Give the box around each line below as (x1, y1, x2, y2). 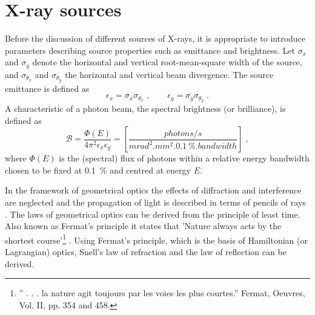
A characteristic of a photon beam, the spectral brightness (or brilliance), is (5, 102, 286, 115)
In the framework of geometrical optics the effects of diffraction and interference (5, 184, 302, 196)
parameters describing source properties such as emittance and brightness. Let (5, 44, 295, 56)
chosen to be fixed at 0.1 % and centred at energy (5, 163, 191, 176)
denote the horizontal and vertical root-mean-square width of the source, (32, 56, 302, 68)
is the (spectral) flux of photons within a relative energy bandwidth (59, 152, 310, 164)
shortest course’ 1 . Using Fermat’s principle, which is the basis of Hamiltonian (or (5, 232, 308, 246)
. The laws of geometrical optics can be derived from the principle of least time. (5, 207, 300, 220)
